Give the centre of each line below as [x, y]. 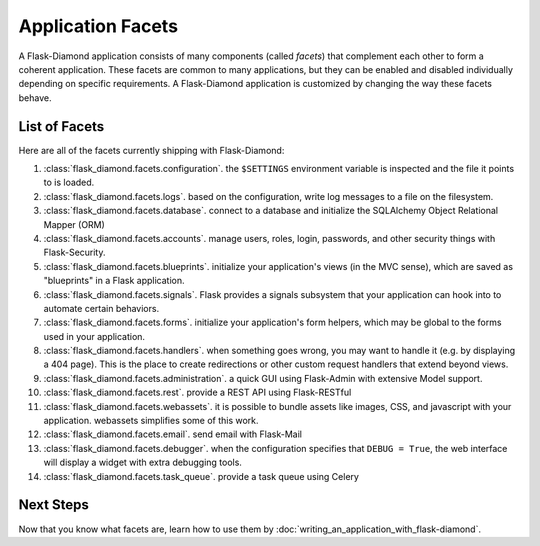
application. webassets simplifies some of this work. [151, 421]
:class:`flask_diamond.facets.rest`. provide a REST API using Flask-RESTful [197, 392]
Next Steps [53, 505]
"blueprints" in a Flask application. [114, 281]
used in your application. [94, 336]
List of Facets [61, 126]
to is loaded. [69, 182]
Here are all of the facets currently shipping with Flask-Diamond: [151, 150]
